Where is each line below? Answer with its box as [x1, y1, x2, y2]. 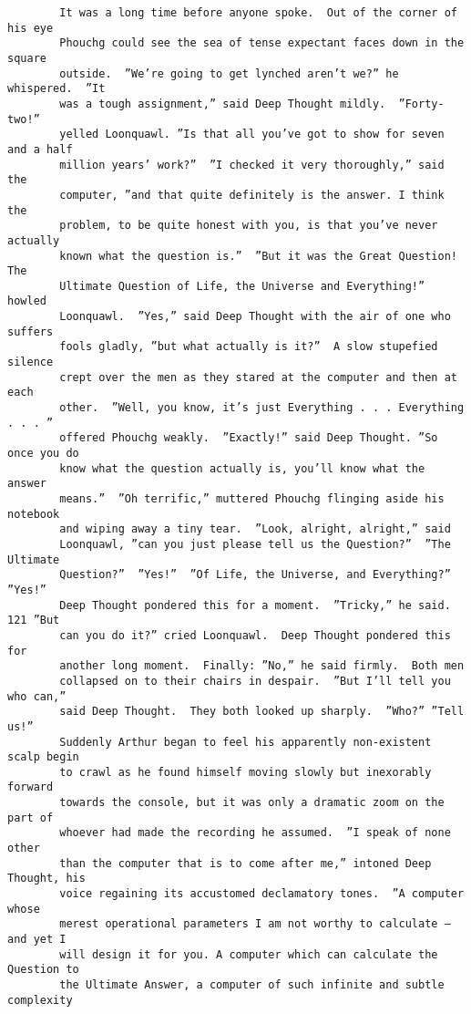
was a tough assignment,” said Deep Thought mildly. [59, 97, 386, 110]
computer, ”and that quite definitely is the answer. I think [59, 188, 445, 202]
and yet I [7, 933, 67, 947]
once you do [7, 447, 79, 460]
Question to [7, 963, 79, 977]
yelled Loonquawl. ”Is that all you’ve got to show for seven [59, 128, 445, 141]
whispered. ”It [7, 82, 106, 96]
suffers [7, 325, 54, 338]
